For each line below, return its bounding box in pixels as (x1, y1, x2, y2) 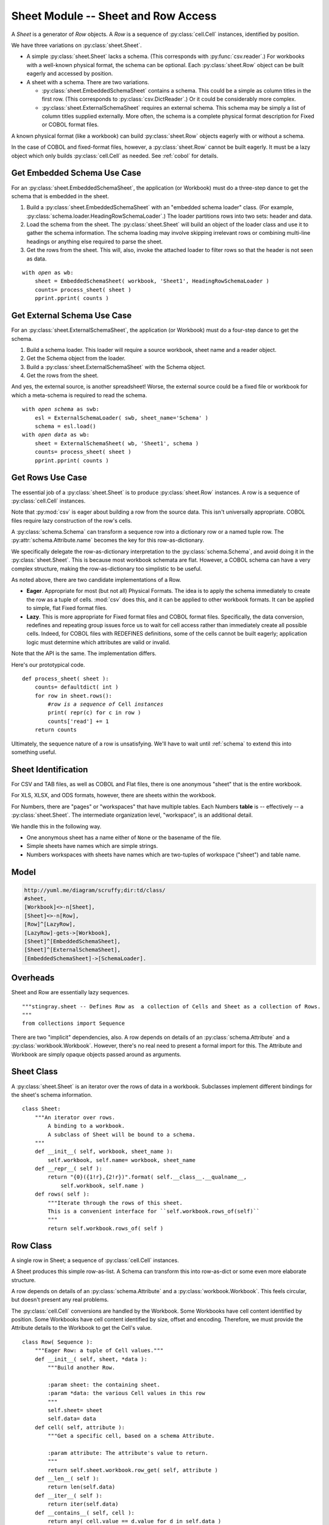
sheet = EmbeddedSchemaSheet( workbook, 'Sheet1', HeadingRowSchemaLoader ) (34, 278, 270, 285)
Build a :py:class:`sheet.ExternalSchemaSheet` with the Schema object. (26, 363, 206, 370)
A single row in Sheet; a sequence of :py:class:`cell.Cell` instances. (11, 1257, 179, 1264)
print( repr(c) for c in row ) (48, 709, 141, 716)
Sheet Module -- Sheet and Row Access (11, 9, 217, 23)
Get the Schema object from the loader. (26, 354, 126, 362)
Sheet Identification (11, 764, 88, 775)
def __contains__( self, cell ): (34, 1509, 135, 1516)
